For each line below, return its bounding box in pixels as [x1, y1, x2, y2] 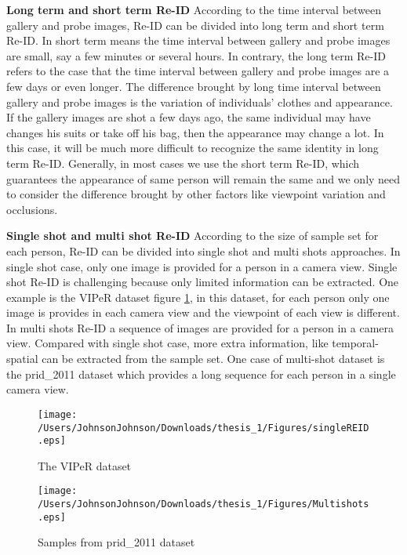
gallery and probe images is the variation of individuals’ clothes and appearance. [6, 93, 393, 110]
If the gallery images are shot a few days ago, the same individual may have [6, 109, 371, 125]
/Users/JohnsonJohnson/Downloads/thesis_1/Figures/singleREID [38, 422, 369, 433]
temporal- [332, 335, 379, 351]
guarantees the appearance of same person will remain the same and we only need [6, 170, 401, 187]
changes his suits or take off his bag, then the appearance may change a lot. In [6, 124, 384, 140]
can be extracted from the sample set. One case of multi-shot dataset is [42, 350, 385, 367]
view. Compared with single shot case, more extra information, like [6, 335, 329, 351]
